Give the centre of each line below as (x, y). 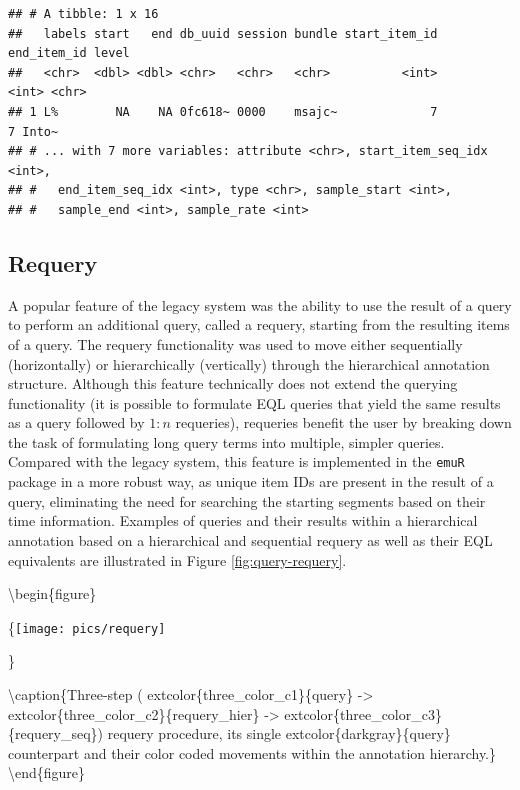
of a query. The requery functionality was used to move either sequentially (235, 343)
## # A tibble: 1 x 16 (83, 14)
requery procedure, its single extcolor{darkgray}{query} (279, 733)
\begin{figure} (52, 593)
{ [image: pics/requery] (87, 626)
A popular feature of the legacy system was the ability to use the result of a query (260, 304)
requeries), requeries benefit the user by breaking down (343, 422)
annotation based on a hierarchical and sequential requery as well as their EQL (250, 539)
